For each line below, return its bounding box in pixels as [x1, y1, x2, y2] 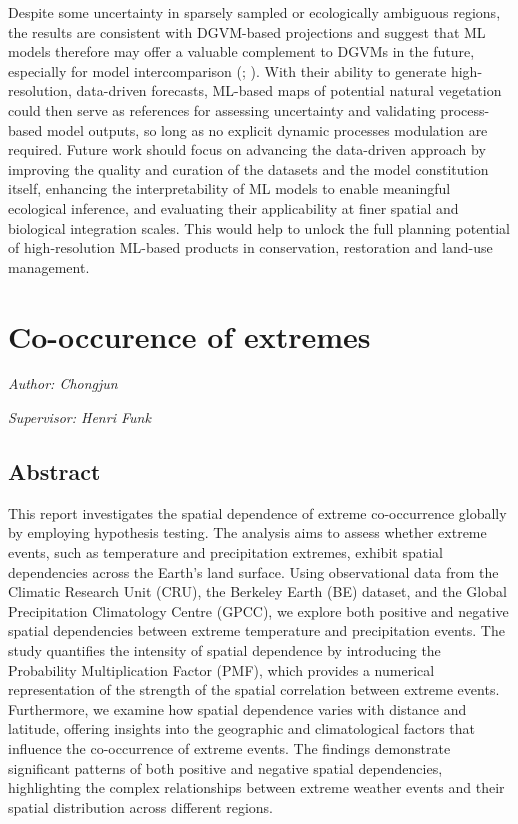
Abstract [8, 456, 101, 487]
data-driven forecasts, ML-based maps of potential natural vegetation [76, 80, 502, 101]
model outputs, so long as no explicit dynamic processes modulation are [46, 119, 488, 140]
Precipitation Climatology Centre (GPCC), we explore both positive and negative [8, 600, 509, 621]
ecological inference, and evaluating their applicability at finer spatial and [8, 197, 459, 218]
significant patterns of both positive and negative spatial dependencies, [8, 757, 443, 778]
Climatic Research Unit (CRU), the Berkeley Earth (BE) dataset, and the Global [8, 581, 507, 602]
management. [8, 256, 90, 277]
